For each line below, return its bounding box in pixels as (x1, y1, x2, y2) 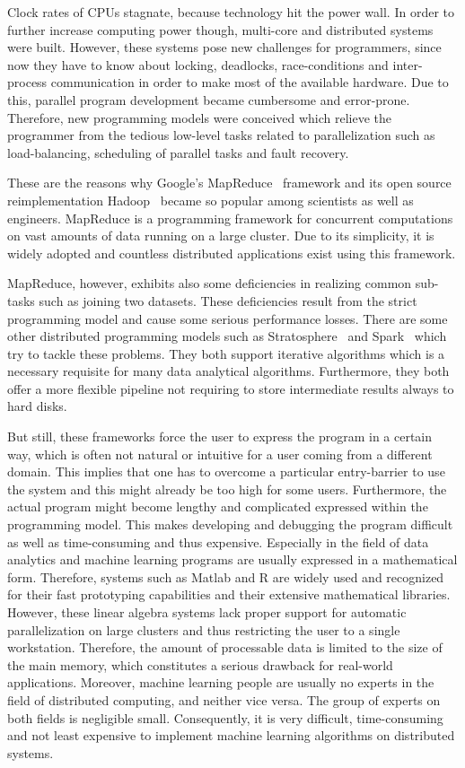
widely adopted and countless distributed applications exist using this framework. (7, 243, 456, 262)
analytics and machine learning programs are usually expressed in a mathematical (7, 550, 458, 569)
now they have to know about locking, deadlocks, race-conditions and (7, 55, 389, 74)
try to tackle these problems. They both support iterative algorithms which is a (7, 344, 445, 362)
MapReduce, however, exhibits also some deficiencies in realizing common (7, 274, 412, 292)
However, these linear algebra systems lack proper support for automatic (7, 603, 407, 621)
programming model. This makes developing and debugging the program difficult (7, 515, 453, 534)
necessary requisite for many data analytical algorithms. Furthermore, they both (7, 362, 450, 380)
